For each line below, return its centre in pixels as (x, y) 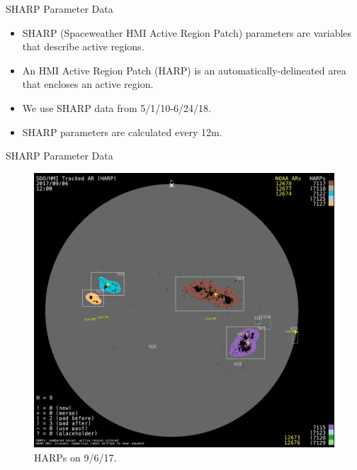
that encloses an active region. (88, 84)
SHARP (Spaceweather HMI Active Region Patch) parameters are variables (187, 32)
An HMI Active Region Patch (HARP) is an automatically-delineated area (184, 70)
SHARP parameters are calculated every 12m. (122, 132)
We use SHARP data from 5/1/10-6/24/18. (117, 107)
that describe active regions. (83, 46)
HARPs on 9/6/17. (75, 457)
